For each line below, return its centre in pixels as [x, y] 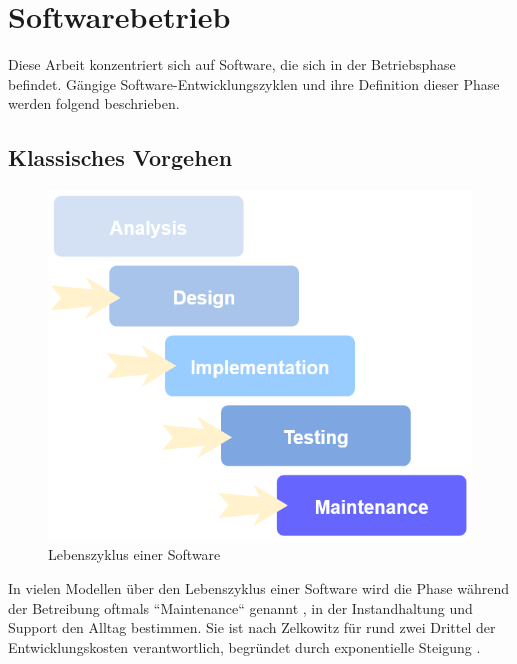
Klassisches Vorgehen [120, 157]
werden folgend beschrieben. [94, 103]
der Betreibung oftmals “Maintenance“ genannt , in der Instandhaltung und [240, 607]
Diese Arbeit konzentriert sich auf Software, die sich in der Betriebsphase [232, 64]
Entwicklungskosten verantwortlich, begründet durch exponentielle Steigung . [244, 646]
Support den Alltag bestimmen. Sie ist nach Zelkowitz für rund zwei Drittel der [252, 627]
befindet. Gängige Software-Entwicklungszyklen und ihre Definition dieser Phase [254, 83]
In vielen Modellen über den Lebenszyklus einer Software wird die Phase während [258, 588]
